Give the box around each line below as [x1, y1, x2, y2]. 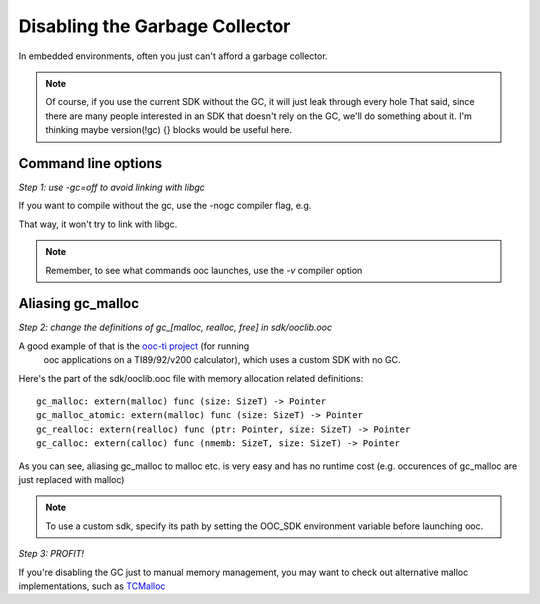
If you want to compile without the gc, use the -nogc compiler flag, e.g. [18, 200, 312, 212]
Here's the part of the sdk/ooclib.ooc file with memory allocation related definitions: [18, 372, 364, 384]
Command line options [18, 155, 163, 172]
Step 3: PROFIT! [18, 548, 85, 560]
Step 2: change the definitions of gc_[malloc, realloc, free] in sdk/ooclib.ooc [18, 321, 333, 334]
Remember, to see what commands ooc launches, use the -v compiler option [45, 264, 363, 276]
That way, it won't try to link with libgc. [18, 218, 178, 230]
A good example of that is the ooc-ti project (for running [18, 340, 250, 352]
